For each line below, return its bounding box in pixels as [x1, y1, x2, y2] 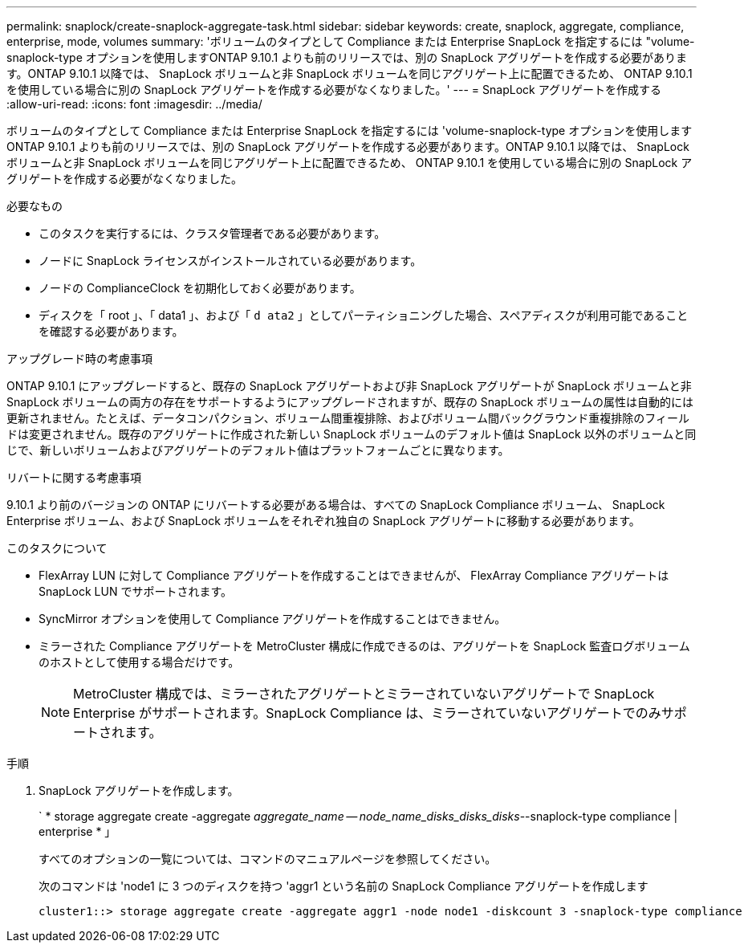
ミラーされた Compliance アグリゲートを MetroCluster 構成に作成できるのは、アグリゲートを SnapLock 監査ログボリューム [39, 639, 690, 653]
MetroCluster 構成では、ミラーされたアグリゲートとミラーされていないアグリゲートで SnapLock [73, 686, 655, 702]
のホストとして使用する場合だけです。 [39, 655, 240, 669]
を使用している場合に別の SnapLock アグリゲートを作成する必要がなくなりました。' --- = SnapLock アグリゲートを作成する [6, 83, 661, 96]
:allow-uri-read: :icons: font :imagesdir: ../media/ [6, 97, 262, 111]
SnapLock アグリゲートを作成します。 [39, 784, 239, 797]
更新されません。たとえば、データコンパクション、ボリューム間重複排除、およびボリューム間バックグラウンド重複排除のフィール [6, 411, 690, 425]
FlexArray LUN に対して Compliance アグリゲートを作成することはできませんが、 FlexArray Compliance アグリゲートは [39, 568, 669, 582]
